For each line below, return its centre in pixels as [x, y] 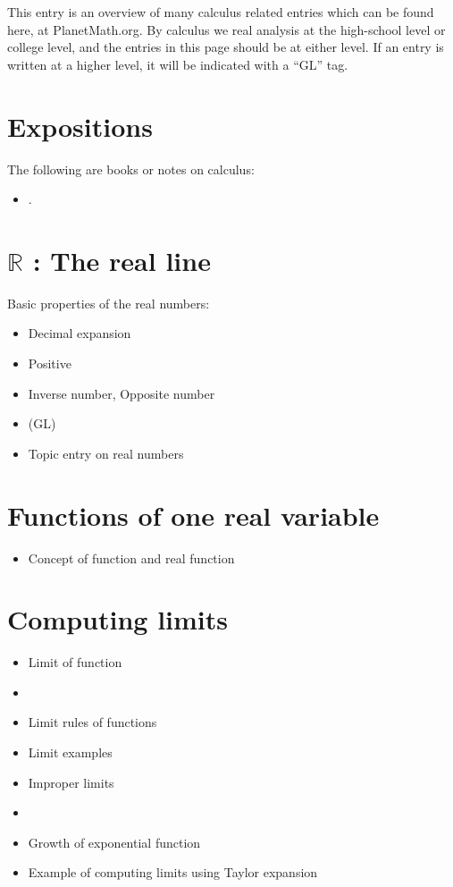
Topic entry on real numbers [106, 453]
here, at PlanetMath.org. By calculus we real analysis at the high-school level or [226, 29]
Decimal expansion [80, 333]
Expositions [80, 126]
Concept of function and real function [131, 558]
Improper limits [71, 782]
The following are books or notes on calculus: [131, 169]
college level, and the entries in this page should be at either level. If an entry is [226, 47]
